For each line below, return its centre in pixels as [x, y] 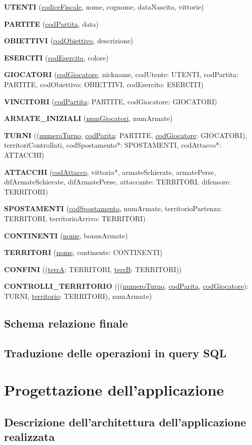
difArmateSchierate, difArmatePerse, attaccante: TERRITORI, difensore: [118, 182]
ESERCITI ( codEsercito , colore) [56, 57]
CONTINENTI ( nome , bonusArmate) [66, 235]
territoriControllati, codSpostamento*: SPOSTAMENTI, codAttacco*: [113, 145]
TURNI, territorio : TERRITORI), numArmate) [78, 296]
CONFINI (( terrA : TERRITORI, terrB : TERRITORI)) [93, 269]
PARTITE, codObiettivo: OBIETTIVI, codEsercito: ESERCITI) [104, 84]
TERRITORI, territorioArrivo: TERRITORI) [75, 218]
